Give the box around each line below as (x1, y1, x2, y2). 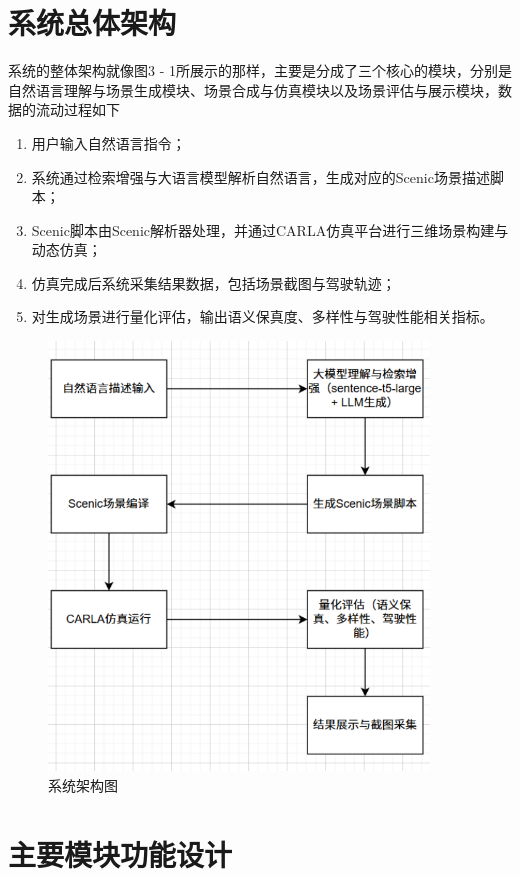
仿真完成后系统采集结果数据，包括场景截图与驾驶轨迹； (31, 272, 396, 293)
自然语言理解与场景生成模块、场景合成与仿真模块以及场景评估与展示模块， (8, 79, 498, 100)
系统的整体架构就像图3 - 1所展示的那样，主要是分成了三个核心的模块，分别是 (8, 60, 512, 81)
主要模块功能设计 (8, 833, 233, 874)
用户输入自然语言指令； (31, 132, 186, 153)
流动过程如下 (35, 99, 120, 120)
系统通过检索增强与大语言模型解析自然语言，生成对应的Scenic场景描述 (31, 166, 490, 187)
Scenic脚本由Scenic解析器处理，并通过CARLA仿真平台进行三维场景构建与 (31, 219, 509, 240)
